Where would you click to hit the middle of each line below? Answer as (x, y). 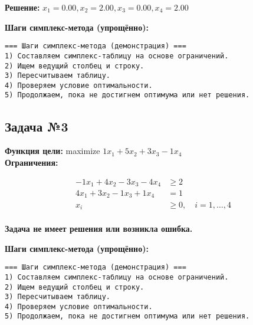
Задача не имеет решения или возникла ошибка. (99, 228)
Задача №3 (37, 126)
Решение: (22, 7)
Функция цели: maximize (52, 151)
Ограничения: (32, 162)
